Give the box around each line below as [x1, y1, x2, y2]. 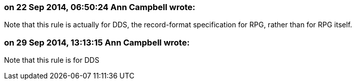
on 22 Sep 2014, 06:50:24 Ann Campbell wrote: [4, 2, 196, 12]
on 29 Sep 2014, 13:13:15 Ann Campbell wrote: [4, 37, 190, 48]
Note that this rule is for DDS [4, 56, 99, 65]
